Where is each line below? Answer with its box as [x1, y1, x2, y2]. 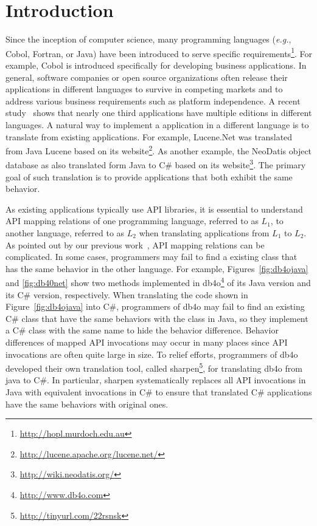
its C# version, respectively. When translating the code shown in [5, 288, 248, 301]
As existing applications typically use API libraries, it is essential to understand [5, 202, 303, 215]
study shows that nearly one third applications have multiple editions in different [5, 106, 312, 119]
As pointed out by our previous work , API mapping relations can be [5, 238, 265, 251]
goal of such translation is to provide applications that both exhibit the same [5, 170, 293, 183]
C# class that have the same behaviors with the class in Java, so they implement [5, 312, 308, 324]
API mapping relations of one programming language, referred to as [5, 214, 259, 227]
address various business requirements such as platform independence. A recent [5, 94, 301, 107]
